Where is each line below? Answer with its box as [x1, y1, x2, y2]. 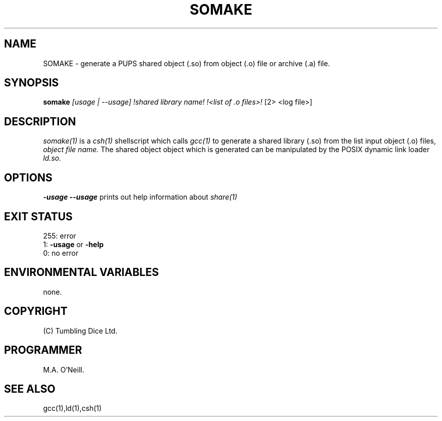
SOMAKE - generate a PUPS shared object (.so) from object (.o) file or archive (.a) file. [43, 59, 330, 68]
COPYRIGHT [4, 305, 68, 318]
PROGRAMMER [4, 344, 82, 357]
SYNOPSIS [4, 76, 59, 89]
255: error [43, 231, 76, 240]
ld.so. [43, 154, 62, 163]
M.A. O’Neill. [43, 365, 84, 374]
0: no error [43, 248, 79, 257]
